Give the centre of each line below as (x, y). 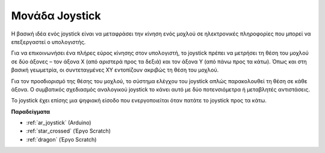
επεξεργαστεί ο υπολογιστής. (48, 42)
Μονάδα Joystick (56, 16)
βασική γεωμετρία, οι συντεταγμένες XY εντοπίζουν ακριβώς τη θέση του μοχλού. (115, 70)
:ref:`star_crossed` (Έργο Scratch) (69, 131)
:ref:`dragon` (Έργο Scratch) (61, 139)
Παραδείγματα (31, 111)
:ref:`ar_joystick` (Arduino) (59, 123)
